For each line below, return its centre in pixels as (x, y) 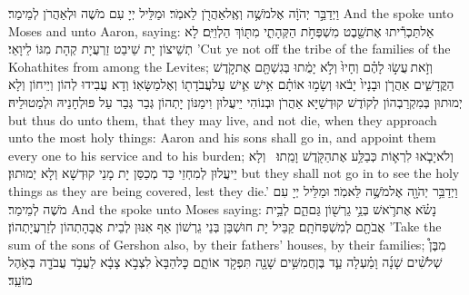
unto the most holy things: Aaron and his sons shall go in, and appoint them (222, 138)
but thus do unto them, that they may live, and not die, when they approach (223, 119)
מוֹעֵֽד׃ (20, 279)
